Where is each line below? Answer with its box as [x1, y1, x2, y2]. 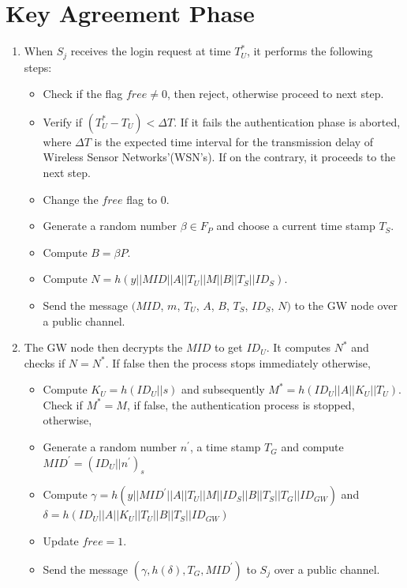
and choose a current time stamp [216, 217, 375, 234]
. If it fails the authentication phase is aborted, [174, 113, 401, 130]
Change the [43, 190, 99, 207]
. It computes [266, 339, 331, 356]
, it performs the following [246, 43, 373, 59]
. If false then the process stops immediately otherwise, [105, 354, 371, 371]
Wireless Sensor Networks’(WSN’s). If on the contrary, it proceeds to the [43, 149, 396, 165]
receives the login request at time [70, 43, 231, 59]
